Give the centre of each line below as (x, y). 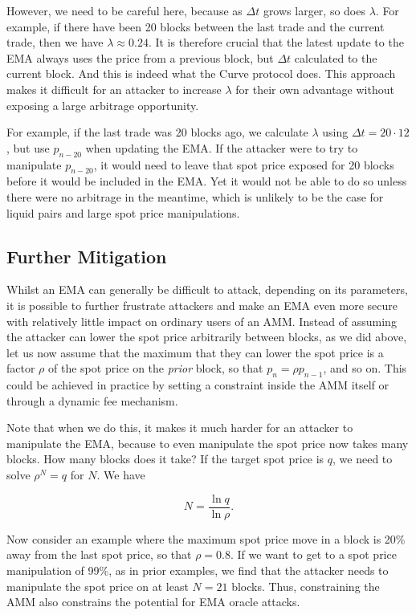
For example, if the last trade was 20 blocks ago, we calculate (157, 132)
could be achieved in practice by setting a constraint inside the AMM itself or (198, 385)
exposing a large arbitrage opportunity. (103, 105)
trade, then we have (55, 42)
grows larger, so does (314, 10)
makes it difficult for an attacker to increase (114, 89)
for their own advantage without (315, 89)
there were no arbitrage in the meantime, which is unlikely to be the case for (195, 196)
